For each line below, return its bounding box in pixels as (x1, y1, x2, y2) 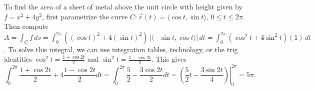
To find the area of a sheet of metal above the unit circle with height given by (4, 1, 242, 11)
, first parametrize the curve (41, 11, 128, 21)
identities (4, 54, 32, 64)
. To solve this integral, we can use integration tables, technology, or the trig (4, 44, 238, 54)
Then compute (4, 21, 48, 31)
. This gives (151, 54, 186, 64)
